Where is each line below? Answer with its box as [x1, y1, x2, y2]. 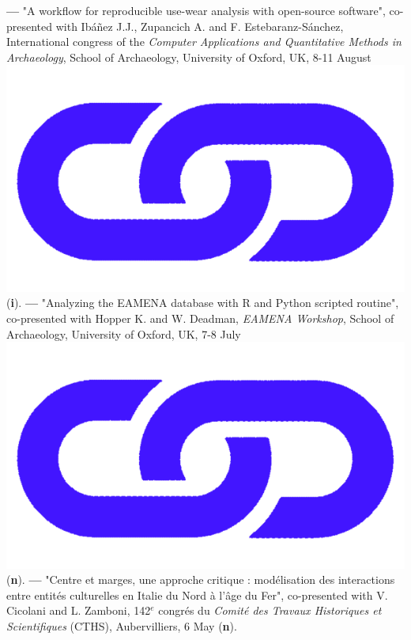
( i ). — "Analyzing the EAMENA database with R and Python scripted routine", [6, 294, 399, 311]
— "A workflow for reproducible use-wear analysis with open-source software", [6, 2, 386, 18]
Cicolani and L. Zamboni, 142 [6, 602, 151, 619]
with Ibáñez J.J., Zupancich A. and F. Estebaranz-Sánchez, [55, 17, 344, 34]
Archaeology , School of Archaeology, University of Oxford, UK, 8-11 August [6, 48, 371, 65]
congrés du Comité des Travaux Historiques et [158, 602, 382, 619]
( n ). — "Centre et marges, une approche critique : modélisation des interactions [6, 571, 395, 588]
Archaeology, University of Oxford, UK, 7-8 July [6, 325, 241, 342]
